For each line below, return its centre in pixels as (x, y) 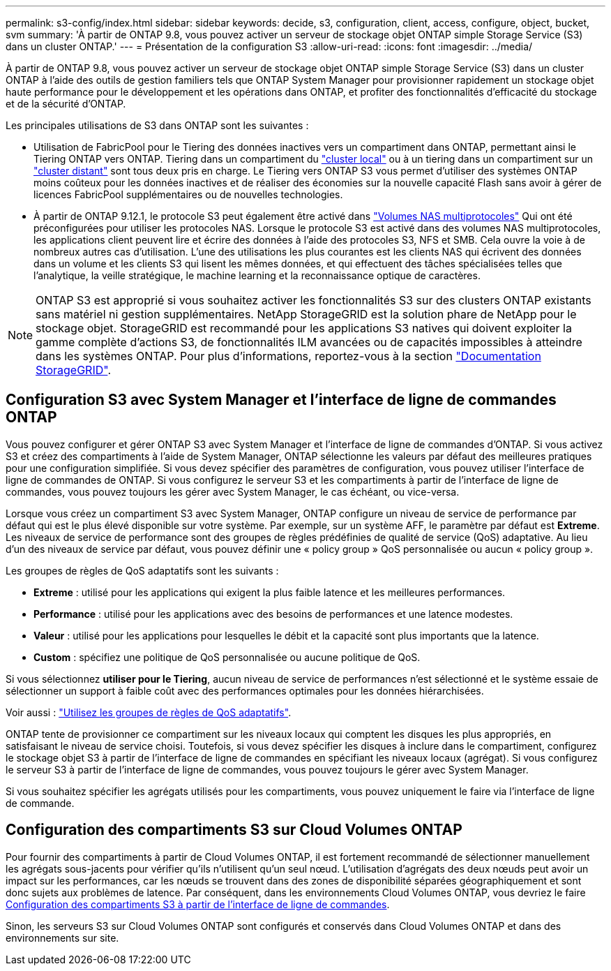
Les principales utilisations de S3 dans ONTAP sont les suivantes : (157, 125)
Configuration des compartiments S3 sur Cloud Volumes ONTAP (234, 830)
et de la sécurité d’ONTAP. (66, 104)
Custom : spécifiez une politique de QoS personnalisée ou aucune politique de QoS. (227, 657)
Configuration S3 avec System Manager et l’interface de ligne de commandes (281, 400)
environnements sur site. (62, 937)
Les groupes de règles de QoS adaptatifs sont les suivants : (142, 570)
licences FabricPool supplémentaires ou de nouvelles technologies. (188, 194)
